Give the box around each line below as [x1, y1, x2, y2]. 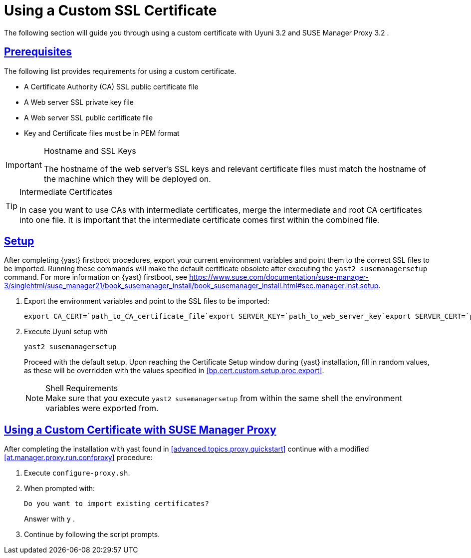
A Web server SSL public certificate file [24, 113, 153, 122]
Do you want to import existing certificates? [24, 500, 209, 508]
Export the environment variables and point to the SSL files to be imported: [24, 297, 269, 306]
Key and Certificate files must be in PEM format [24, 128, 180, 137]
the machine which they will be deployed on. [43, 173, 211, 184]
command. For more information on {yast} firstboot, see [4, 273, 188, 282]
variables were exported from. [45, 403, 159, 414]
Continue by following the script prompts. [24, 530, 160, 539]
